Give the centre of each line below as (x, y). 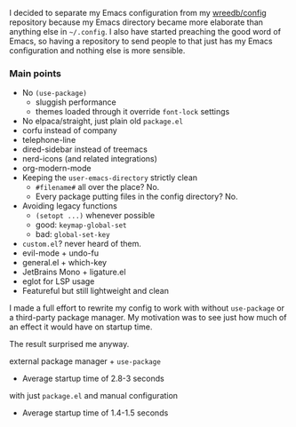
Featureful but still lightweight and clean (95, 291)
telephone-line (49, 140)
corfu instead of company (69, 130)
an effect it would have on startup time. (81, 327)
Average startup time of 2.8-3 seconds (93, 379)
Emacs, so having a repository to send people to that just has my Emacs (141, 41)
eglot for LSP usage (58, 281)
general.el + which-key (64, 263)
